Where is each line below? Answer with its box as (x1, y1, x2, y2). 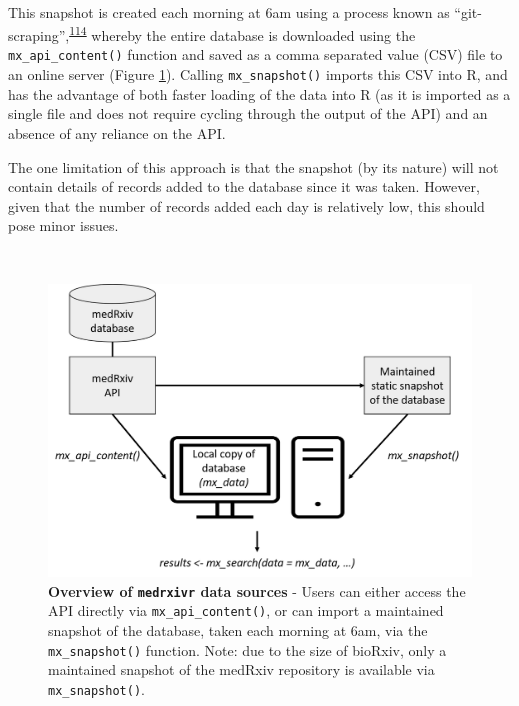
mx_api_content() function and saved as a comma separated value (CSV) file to (8, 44, 503, 65)
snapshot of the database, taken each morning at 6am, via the (48, 619, 428, 640)
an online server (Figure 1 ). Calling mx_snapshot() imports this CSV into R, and (8, 64, 508, 85)
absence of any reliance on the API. (8, 122, 226, 143)
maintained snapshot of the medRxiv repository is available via (48, 659, 435, 680)
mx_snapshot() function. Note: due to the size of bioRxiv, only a (48, 639, 447, 660)
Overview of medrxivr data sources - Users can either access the (48, 580, 466, 601)
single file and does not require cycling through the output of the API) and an (8, 103, 488, 124)
